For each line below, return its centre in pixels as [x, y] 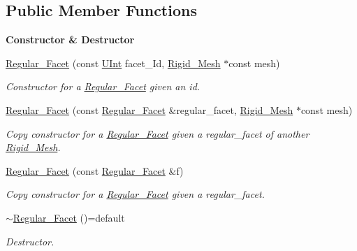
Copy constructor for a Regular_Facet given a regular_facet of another [158, 133]
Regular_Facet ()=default [69, 217]
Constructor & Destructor [70, 40]
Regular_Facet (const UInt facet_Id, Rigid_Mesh [113, 63]
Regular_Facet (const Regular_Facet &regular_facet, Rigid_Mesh [150, 109]
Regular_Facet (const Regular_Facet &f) [95, 170]
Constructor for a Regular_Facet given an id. [103, 86]
